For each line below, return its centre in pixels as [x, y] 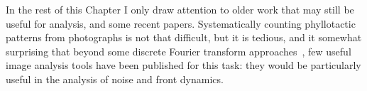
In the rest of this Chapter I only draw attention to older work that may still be [180, 9]
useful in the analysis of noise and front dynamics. [115, 79]
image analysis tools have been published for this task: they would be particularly [183, 65]
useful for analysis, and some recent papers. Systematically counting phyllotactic [181, 23]
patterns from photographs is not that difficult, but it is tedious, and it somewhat [184, 37]
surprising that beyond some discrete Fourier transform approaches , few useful [179, 51]
